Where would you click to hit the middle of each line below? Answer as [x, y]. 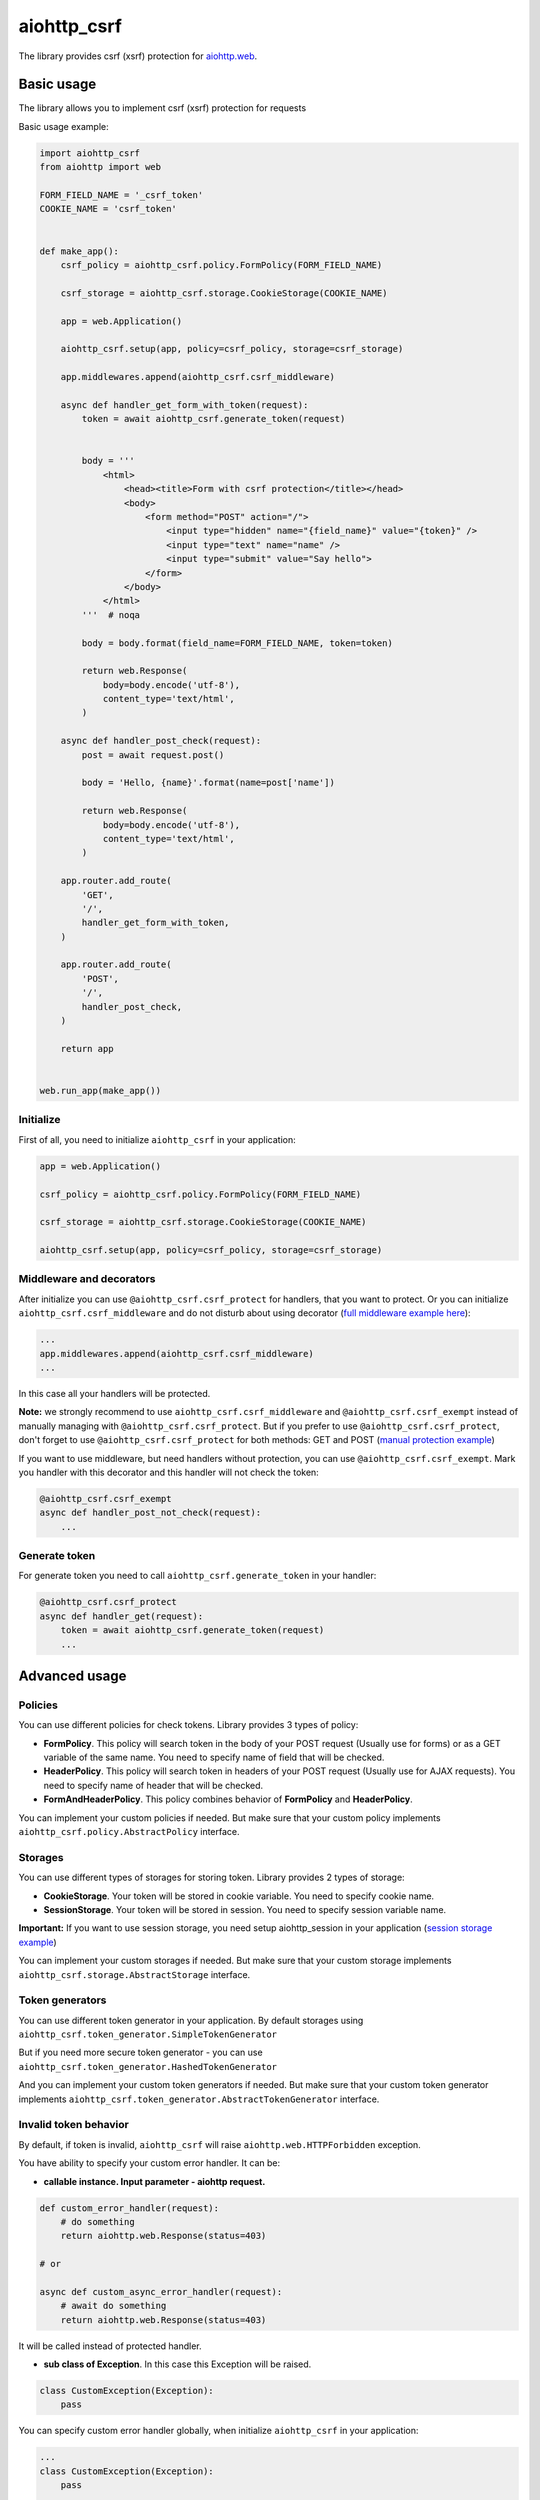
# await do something [113, 2306]
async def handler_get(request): [121, 1616]
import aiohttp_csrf [89, 153]
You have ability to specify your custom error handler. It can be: [149, 2163]
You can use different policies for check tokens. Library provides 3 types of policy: [188, 1725]
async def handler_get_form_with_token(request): [184, 404]
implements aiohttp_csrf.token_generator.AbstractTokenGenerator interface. [199, 2099]
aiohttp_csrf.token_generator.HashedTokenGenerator [148, 2066]
